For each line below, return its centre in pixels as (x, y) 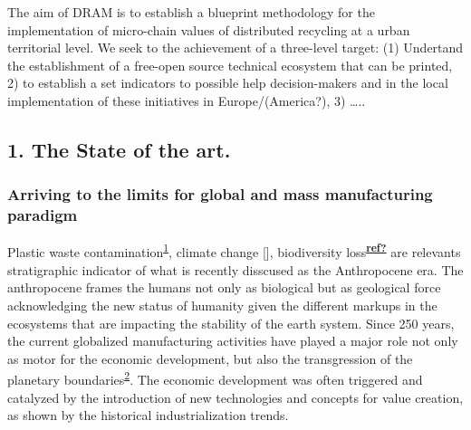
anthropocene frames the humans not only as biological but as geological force (224, 287)
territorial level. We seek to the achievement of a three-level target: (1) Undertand (235, 48)
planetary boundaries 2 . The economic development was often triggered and (215, 378)
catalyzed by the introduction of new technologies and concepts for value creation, (235, 397)
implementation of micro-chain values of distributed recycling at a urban (209, 29)
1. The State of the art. (119, 149)
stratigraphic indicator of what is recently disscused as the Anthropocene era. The (235, 269)
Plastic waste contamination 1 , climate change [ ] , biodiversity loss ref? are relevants (234, 251)
